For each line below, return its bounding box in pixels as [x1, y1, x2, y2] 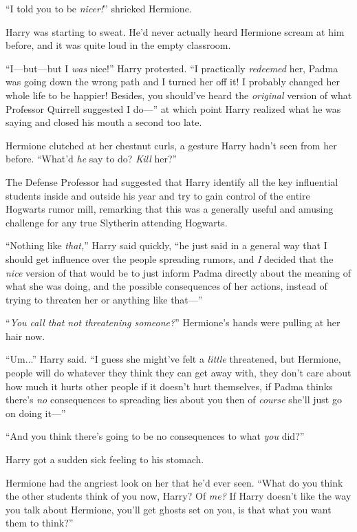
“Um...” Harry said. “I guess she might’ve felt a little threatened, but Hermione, [6, 352, 341, 366]
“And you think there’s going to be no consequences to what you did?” [6, 429, 305, 443]
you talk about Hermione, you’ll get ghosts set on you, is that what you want [6, 502, 332, 516]
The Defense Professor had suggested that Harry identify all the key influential [6, 174, 338, 189]
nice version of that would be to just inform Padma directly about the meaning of [6, 265, 351, 279]
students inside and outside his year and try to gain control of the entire [6, 188, 310, 202]
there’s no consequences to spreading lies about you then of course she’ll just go [6, 392, 342, 407]
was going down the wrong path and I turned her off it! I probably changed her [6, 74, 340, 89]
